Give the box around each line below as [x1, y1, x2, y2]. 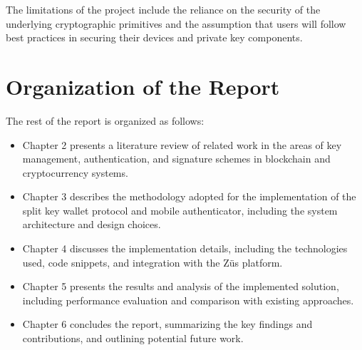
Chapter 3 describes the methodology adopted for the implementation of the [22, 189, 356, 204]
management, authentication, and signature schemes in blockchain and [22, 151, 331, 166]
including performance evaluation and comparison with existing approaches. [22, 292, 354, 307]
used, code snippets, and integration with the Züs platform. [22, 254, 283, 269]
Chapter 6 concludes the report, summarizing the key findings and [22, 316, 313, 331]
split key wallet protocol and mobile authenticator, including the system [22, 202, 338, 217]
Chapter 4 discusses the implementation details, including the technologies [22, 241, 348, 256]
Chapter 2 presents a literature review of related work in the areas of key [22, 137, 342, 152]
